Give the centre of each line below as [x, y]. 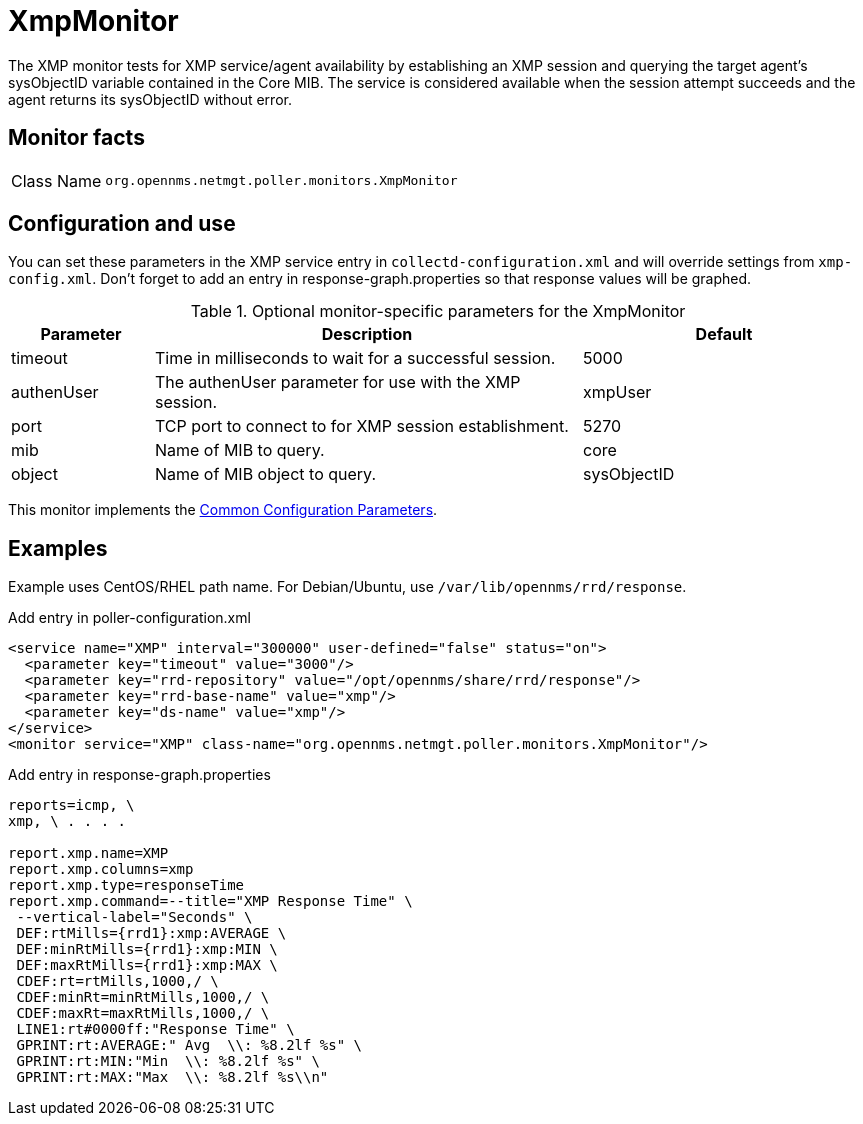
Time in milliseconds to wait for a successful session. [355, 358]
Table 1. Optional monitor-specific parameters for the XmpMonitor [438, 311]
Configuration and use [122, 224]
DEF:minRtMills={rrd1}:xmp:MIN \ [147, 949]
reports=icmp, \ [71, 805]
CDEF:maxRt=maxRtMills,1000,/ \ [143, 1013]
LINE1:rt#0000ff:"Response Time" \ [155, 1029]
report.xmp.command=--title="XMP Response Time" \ [210, 901]
